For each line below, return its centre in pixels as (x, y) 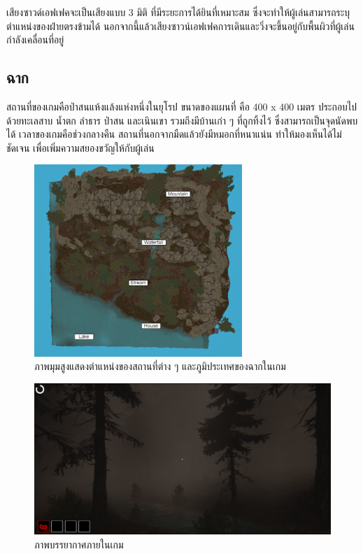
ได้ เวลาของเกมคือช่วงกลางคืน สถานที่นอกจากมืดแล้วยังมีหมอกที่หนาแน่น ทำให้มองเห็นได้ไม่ (174, 134)
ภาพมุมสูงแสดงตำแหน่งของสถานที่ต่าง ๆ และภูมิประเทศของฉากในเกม (160, 366)
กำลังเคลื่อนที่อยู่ (35, 40)
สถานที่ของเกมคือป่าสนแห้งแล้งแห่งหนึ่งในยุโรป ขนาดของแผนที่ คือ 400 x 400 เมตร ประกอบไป (182, 106)
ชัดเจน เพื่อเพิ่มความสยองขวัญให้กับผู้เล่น (80, 147)
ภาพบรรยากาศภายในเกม (79, 544)
